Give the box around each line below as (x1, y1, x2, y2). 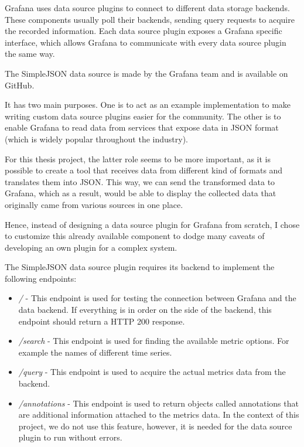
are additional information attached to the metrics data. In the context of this (18, 408, 299, 421)
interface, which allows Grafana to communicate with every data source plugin (5, 36, 286, 48)
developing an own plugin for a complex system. (5, 241, 177, 253)
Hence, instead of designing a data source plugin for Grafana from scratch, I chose (5, 218, 300, 230)
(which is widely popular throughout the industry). (5, 132, 189, 145)
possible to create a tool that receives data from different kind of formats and (5, 164, 283, 176)
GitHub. (5, 79, 35, 91)
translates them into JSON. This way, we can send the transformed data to (5, 175, 275, 187)
